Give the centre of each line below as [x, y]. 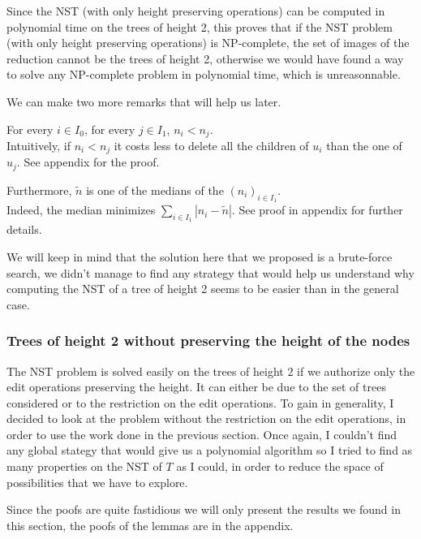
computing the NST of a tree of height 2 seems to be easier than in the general [203, 289]
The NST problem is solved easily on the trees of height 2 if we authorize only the [211, 371]
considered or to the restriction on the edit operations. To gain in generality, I [200, 402]
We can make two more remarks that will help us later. [144, 101]
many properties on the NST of [84, 466]
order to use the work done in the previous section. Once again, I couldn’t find [202, 434]
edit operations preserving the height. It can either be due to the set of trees [196, 387]
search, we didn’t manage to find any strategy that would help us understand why [210, 272]
